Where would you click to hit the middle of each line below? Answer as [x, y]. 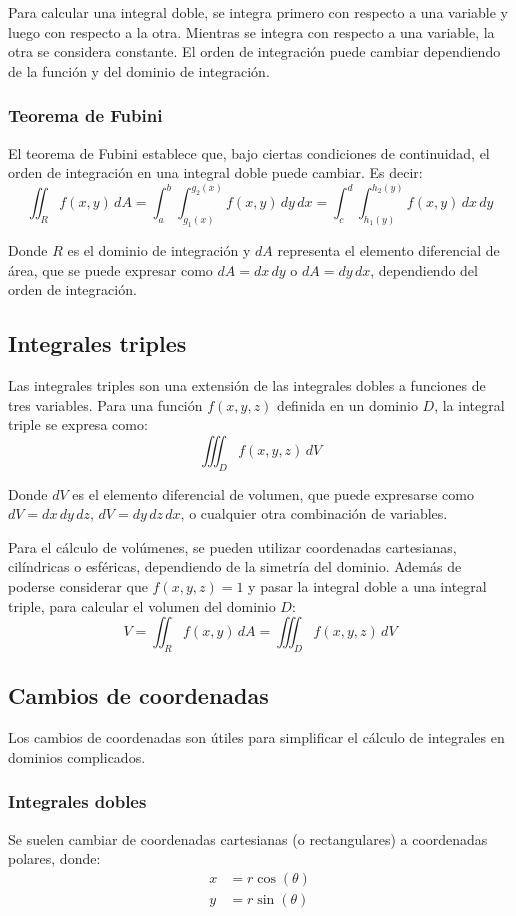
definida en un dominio [347, 404]
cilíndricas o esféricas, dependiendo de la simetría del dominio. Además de [235, 566]
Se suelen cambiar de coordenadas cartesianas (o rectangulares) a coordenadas [248, 838]
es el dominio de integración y [159, 249]
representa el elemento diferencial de [388, 249]
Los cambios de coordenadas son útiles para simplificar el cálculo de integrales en [256, 737]
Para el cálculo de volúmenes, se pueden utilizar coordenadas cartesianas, [232, 546]
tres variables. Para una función [105, 404]
